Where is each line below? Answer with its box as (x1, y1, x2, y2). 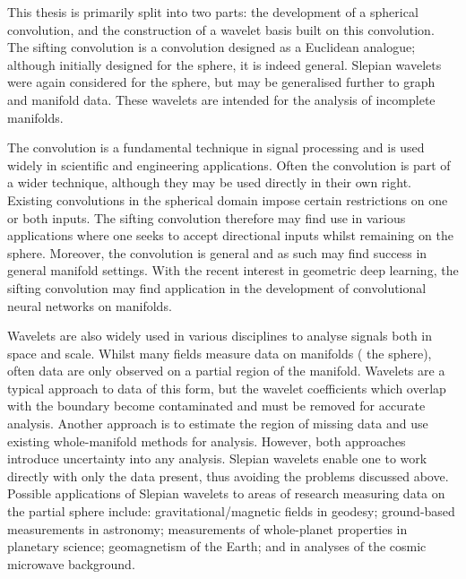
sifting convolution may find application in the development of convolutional (7, 278, 427, 297)
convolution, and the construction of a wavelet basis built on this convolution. (7, 20, 435, 39)
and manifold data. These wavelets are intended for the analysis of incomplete (7, 90, 436, 108)
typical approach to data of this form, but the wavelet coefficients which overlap (7, 378, 446, 397)
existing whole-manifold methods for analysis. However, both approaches (7, 431, 406, 450)
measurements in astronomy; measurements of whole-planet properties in (7, 519, 408, 538)
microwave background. (7, 554, 135, 573)
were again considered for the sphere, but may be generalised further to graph (7, 73, 436, 91)
